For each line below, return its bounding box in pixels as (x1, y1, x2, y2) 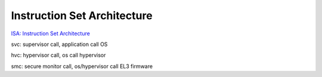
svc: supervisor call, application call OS (11, 41, 108, 48)
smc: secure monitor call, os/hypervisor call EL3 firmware (11, 63, 153, 70)
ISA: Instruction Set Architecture (11, 30, 91, 37)
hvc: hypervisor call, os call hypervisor (11, 51, 106, 59)
